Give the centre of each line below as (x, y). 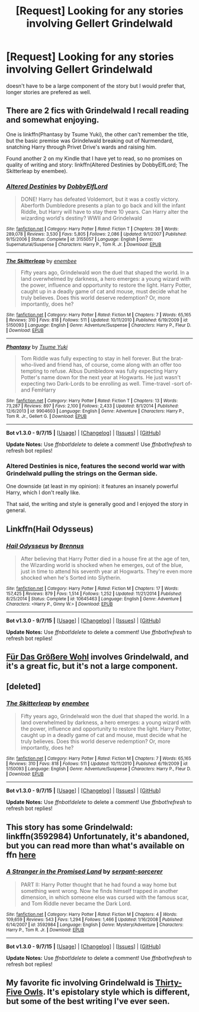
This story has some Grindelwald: (70, 827)
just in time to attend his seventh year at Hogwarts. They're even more (106, 571)
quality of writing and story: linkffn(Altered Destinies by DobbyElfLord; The (97, 165)
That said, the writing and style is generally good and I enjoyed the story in (97, 504)
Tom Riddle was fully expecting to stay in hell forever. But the (95, 358)
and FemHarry (38, 390)
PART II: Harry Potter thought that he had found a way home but (99, 885)
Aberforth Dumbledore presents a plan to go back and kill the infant (103, 206)
